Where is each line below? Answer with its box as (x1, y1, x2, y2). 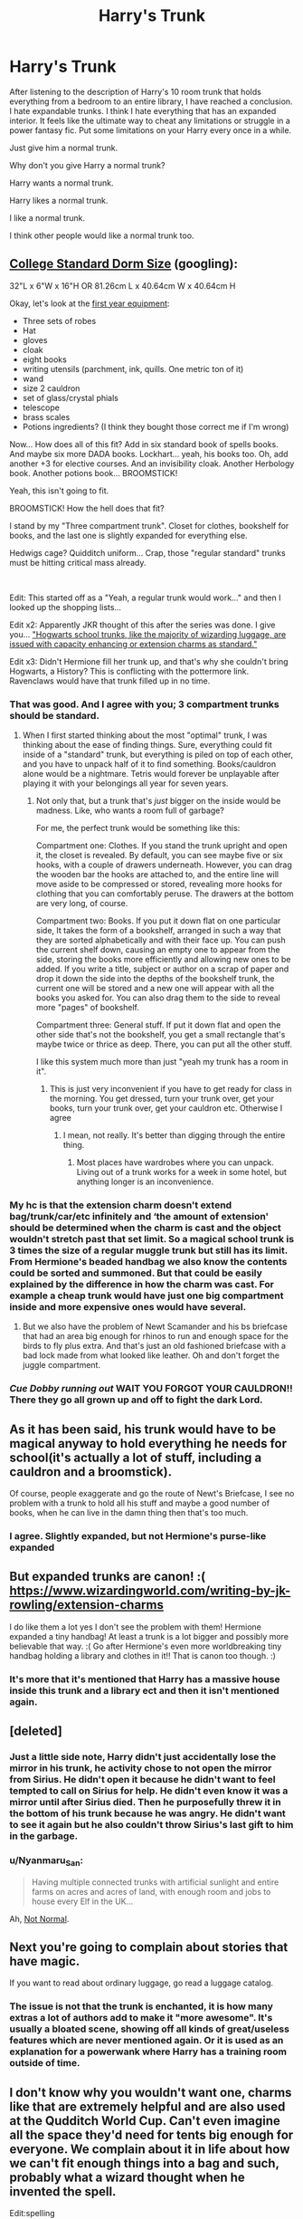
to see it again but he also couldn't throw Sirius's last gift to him (9, 1819, 294, 1832)
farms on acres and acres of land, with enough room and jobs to (31, 1886, 271, 1897)
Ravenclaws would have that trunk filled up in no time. (9, 675, 211, 686)
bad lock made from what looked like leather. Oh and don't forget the (22, 1350, 280, 1361)
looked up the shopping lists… (9, 601, 122, 612)
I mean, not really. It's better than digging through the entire (62, 1130, 286, 1141)
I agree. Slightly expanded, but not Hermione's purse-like (9, 1530, 267, 1542)
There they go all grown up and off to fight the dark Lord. (9, 1393, 263, 1406)
